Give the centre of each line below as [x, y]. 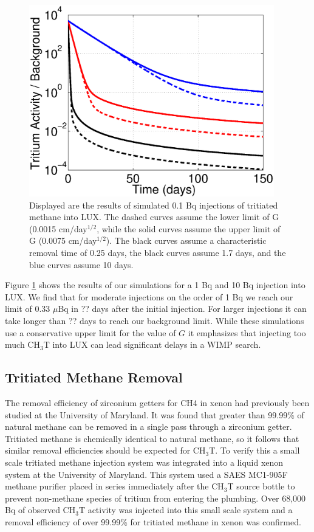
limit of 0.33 [28, 309]
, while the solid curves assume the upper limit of [189, 228]
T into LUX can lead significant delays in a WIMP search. [152, 344]
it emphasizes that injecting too [247, 332]
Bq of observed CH [40, 510]
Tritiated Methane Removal [94, 377]
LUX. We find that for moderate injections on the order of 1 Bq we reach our [149, 296]
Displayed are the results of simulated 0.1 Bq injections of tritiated [154, 205]
